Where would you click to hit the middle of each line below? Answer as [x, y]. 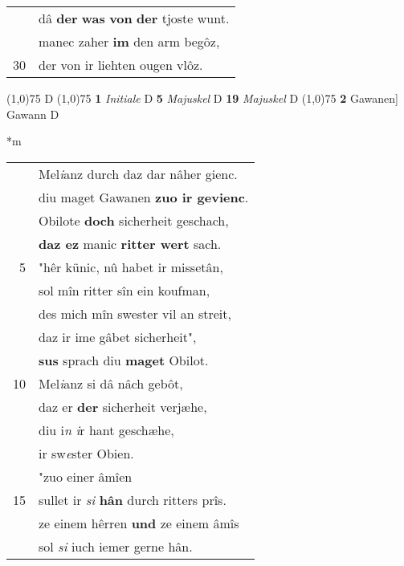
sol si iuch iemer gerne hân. [116, 546]
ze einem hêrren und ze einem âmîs [139, 523]
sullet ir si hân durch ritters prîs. [133, 499]
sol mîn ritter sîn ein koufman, [124, 290]
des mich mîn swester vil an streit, [135, 313]
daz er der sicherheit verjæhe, [123, 406]
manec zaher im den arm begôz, [129, 41]
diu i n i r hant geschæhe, [106, 430]
